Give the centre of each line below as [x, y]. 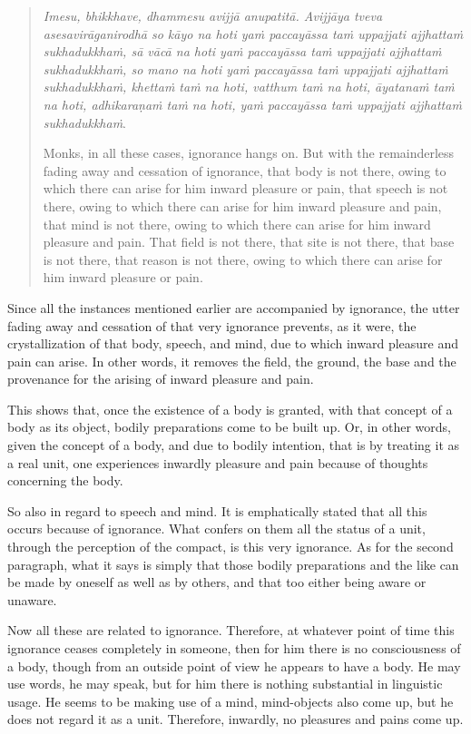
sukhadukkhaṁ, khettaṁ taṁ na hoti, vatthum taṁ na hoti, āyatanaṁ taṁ [249, 87]
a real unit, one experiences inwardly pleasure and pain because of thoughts [218, 462]
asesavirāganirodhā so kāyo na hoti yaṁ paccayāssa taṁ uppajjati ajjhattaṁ [253, 33]
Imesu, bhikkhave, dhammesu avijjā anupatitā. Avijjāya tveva [213, 15]
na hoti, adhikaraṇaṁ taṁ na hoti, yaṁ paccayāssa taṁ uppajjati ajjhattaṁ [252, 104]
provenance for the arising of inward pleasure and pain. [161, 379]
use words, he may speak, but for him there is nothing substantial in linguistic [225, 684]
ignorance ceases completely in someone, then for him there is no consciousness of [234, 648]
